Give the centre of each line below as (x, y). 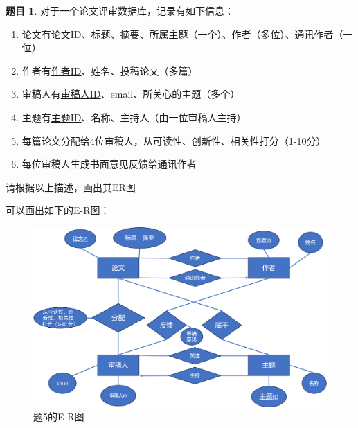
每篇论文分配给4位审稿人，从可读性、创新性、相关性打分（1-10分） (174, 140)
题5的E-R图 (59, 417)
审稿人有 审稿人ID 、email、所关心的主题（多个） (131, 94)
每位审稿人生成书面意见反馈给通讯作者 (109, 164)
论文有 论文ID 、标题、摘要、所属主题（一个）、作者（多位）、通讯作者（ (182, 34)
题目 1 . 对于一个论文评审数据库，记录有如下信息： (120, 10)
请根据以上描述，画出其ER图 (71, 187)
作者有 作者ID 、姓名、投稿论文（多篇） (110, 70)
